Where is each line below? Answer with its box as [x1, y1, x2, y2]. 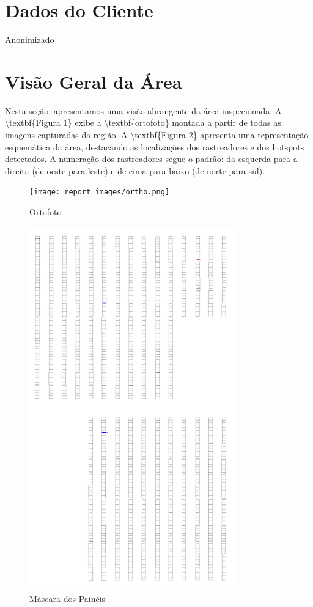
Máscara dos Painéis [29, 592, 106, 605]
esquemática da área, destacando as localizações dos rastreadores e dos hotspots [5, 140, 304, 153]
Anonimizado [5, 33, 54, 46]
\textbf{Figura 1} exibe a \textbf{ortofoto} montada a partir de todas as [5, 116, 281, 129]
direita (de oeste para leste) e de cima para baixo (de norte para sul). [5, 164, 265, 177]
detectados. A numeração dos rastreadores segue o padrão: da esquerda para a [5, 152, 298, 165]
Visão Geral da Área [5, 68, 182, 94]
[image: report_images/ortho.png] [29, 188, 170, 197]
